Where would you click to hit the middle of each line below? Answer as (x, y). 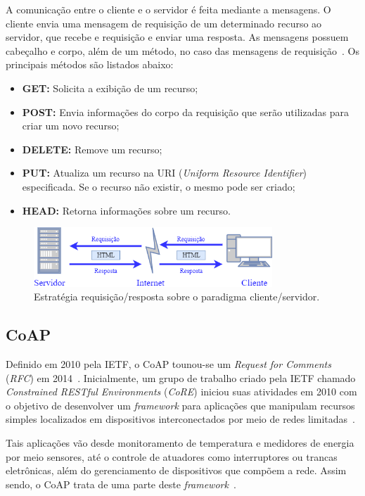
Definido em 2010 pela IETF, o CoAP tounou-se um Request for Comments (168, 363)
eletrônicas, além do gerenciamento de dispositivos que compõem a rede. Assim (176, 470)
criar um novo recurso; (71, 126)
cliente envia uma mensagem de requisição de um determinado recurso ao (164, 23)
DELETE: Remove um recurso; (92, 149)
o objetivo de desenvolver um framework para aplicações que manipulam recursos (180, 405)
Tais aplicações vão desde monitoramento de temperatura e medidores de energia (180, 442)
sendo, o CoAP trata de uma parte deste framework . (121, 484)
